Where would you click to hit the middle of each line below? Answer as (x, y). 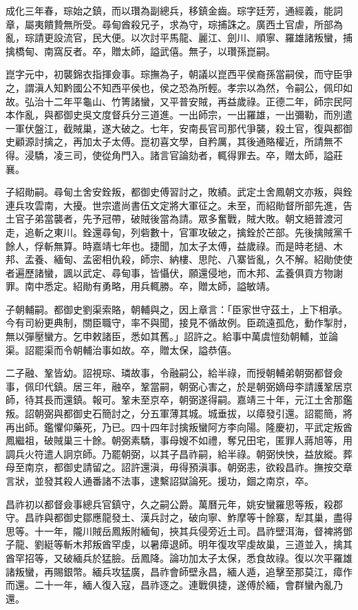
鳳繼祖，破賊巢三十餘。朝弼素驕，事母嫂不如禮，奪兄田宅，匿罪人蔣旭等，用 (179, 440)
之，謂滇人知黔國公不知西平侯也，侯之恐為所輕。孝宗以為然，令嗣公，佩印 (174, 87)
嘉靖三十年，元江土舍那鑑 (294, 400)
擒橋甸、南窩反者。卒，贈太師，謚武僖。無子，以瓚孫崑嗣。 (140, 51)
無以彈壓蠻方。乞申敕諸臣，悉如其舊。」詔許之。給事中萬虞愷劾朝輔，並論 (172, 336)
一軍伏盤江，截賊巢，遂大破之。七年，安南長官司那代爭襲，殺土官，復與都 (174, 128)
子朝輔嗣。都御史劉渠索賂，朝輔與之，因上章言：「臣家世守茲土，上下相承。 (177, 309)
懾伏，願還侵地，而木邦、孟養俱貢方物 (246, 272)
